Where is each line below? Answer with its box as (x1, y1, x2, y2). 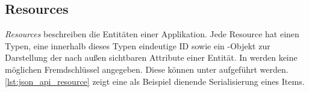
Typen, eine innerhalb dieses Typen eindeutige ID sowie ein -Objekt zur (5, 39, 270, 52)
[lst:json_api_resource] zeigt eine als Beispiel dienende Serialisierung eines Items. (5, 75, 305, 87)
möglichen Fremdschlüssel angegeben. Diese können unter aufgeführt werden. (5, 63, 289, 75)
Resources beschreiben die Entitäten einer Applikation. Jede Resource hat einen (5, 28, 299, 40)
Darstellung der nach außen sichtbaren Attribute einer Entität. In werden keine (5, 51, 298, 64)
